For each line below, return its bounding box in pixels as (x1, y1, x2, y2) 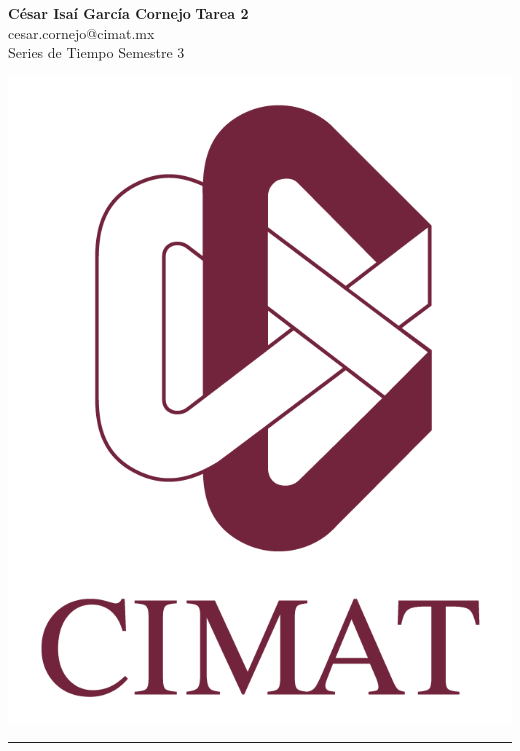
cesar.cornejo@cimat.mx (8, 22, 155, 43)
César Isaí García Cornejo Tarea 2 (8, 3, 249, 23)
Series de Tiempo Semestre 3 (8, 42, 185, 63)
